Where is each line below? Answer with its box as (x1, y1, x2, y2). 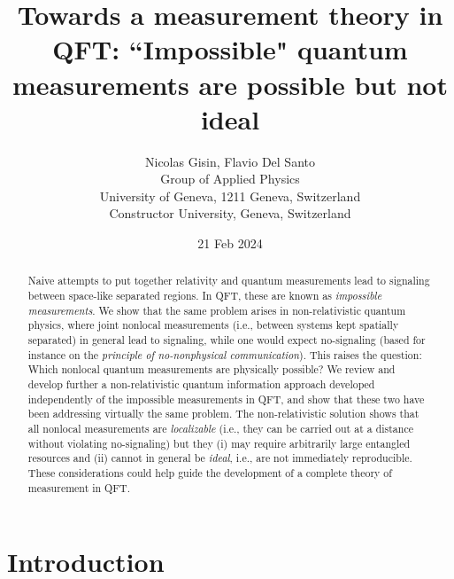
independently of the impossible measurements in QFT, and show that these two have (27, 391, 425, 406)
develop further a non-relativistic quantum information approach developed (27, 377, 375, 392)
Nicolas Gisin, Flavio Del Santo (145, 152, 315, 170)
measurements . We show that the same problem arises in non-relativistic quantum (27, 302, 406, 317)
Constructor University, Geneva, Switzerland (109, 204, 351, 223)
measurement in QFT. (27, 480, 130, 495)
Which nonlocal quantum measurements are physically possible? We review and (27, 362, 396, 377)
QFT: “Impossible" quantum (52, 31, 408, 67)
